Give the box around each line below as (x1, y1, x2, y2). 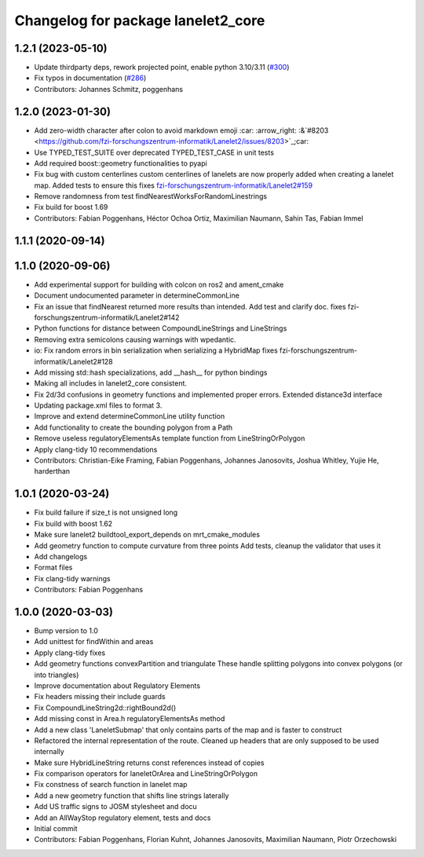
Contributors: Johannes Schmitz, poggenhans (34, 84, 184, 93)
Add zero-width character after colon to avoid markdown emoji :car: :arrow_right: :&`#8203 (34, 126, 329, 135)
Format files (34, 562, 73, 573)
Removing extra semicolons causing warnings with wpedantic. (34, 335, 236, 344)
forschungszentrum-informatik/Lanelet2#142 (34, 313, 180, 322)
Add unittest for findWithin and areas (34, 637, 154, 646)
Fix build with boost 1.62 (34, 518, 113, 528)
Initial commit (34, 824, 78, 833)
